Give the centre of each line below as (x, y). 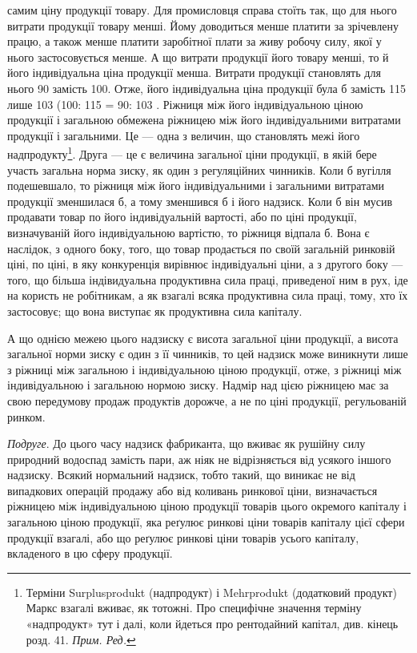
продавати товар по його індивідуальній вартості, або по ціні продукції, (182, 217)
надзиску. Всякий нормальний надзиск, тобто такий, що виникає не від (181, 475)
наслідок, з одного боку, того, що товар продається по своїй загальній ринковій (201, 248)
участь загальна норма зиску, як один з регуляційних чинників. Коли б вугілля (199, 169)
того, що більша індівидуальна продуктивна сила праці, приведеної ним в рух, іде (208, 279)
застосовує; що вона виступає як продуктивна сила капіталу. (155, 310)
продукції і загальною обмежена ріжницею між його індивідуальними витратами (204, 120)
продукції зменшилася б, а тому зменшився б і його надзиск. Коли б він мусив (200, 201)
